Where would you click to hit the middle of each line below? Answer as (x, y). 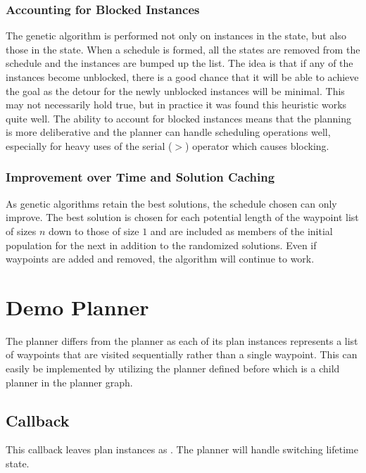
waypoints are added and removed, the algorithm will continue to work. (160, 259)
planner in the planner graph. (69, 382)
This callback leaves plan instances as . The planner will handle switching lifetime (182, 449)
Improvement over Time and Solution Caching (140, 177)
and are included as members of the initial (241, 231)
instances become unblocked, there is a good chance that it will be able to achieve (182, 77)
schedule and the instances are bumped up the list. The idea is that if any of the (179, 63)
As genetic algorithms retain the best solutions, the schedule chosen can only (171, 203)
